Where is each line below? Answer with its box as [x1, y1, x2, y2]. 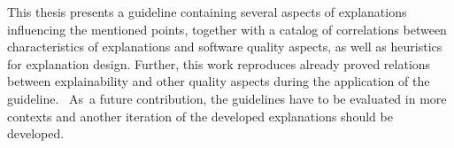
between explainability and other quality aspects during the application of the [7, 72, 430, 90]
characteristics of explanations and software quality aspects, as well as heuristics [7, 37, 442, 56]
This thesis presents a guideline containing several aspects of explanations [7, 3, 407, 20]
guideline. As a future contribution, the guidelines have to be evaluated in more [7, 89, 447, 107]
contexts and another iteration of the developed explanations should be [7, 106, 393, 125]
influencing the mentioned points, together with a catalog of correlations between [7, 19, 447, 38]
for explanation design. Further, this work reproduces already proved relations [7, 54, 431, 73]
